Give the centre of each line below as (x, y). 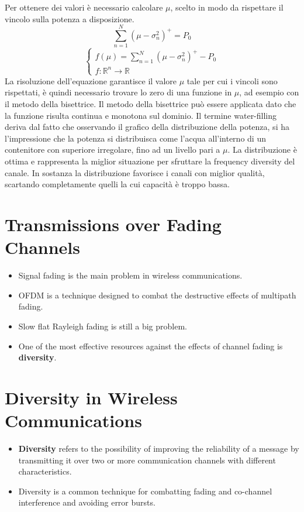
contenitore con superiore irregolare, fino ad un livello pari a (113, 150)
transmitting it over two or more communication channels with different (147, 460)
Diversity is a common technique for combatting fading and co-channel (145, 491)
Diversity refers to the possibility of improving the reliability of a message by (159, 448)
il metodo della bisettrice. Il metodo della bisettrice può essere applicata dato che (151, 104)
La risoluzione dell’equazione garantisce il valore (91, 80)
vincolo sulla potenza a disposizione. (70, 18)
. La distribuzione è (262, 150)
